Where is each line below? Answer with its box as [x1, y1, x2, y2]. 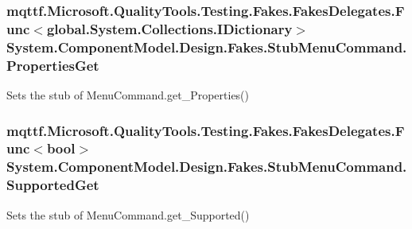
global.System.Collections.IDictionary [46, 18, 293, 38]
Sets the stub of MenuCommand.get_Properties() [6, 86, 250, 103]
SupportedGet [6, 175, 99, 195]
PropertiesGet [6, 55, 99, 75]
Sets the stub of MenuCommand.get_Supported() [6, 206, 250, 223]
